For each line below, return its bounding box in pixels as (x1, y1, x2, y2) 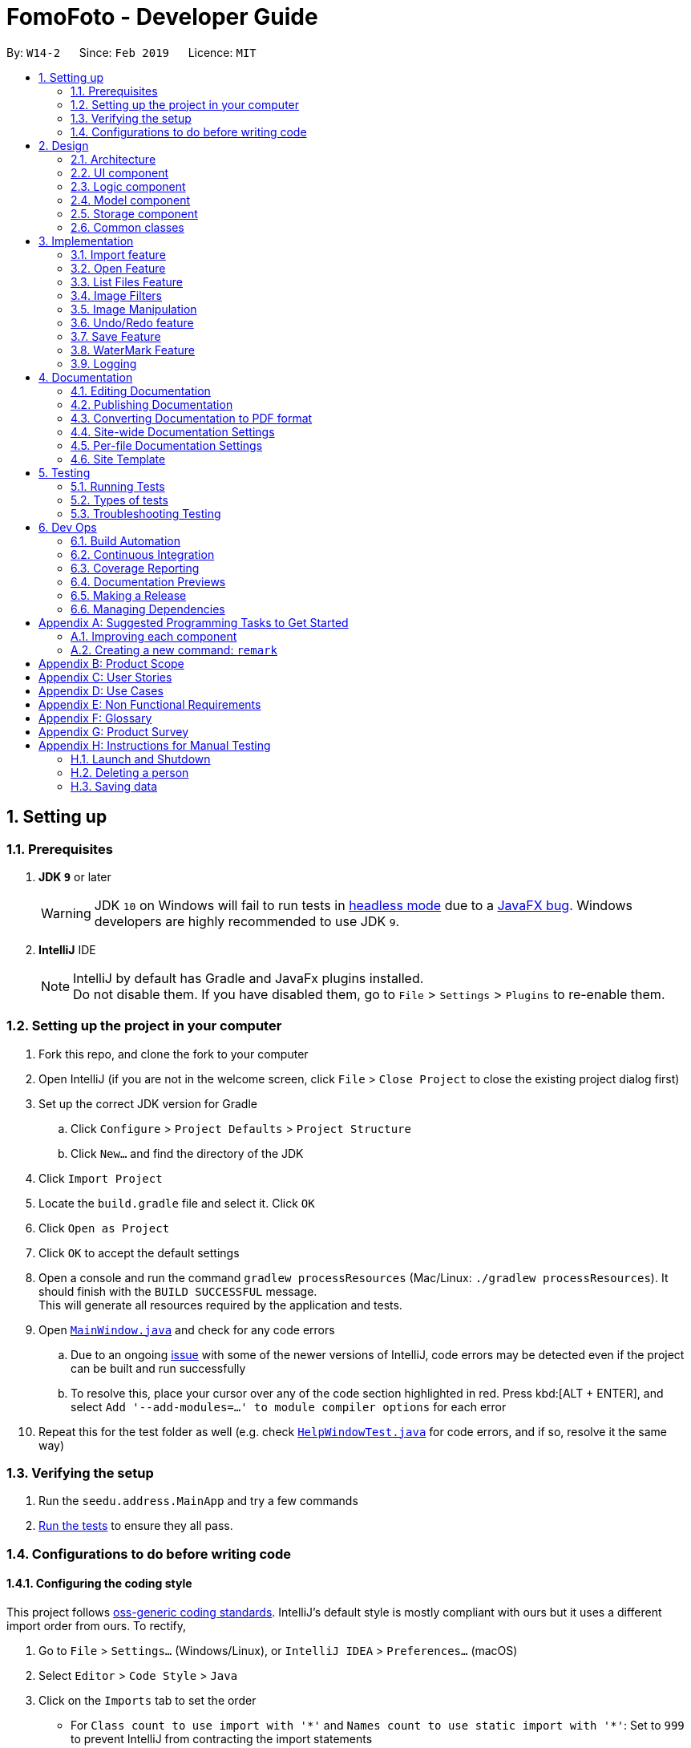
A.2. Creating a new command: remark (71, 642, 277, 657)
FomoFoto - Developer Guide (6, 3, 318, 30)
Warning (41, 904, 91, 921)
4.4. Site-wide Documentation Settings (71, 424, 275, 439)
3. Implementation (38, 233, 134, 248)
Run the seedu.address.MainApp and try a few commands (38, 1494, 358, 1508)
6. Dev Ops (38, 520, 97, 534)
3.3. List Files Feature (71, 274, 183, 289)
